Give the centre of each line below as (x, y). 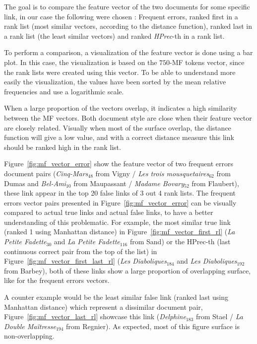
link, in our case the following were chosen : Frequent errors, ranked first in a (121, 16)
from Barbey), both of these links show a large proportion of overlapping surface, (128, 270)
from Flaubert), (215, 183)
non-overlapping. (29, 336)
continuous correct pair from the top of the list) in (81, 251)
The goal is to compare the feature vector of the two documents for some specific (127, 6)
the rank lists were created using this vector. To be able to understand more (120, 72)
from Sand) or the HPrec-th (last (180, 241)
